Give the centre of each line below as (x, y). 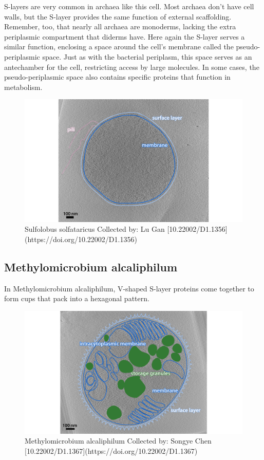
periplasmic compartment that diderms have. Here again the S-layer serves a (125, 36)
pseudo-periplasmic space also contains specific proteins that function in (117, 77)
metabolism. (23, 87)
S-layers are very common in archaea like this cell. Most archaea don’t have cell (129, 6)
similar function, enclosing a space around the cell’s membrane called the (119, 47)
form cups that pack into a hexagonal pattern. (77, 298)
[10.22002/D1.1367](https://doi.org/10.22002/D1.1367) (111, 450)
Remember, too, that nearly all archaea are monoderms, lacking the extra (120, 26)
